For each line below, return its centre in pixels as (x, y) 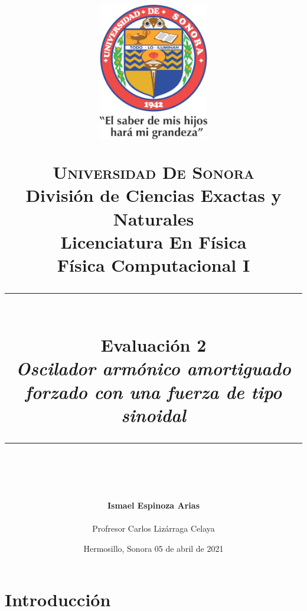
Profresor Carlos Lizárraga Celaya (153, 528)
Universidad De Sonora (153, 172)
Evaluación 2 (153, 345)
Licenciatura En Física (153, 241)
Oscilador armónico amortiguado (153, 368)
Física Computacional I (153, 264)
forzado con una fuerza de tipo (153, 391)
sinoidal (153, 414)
